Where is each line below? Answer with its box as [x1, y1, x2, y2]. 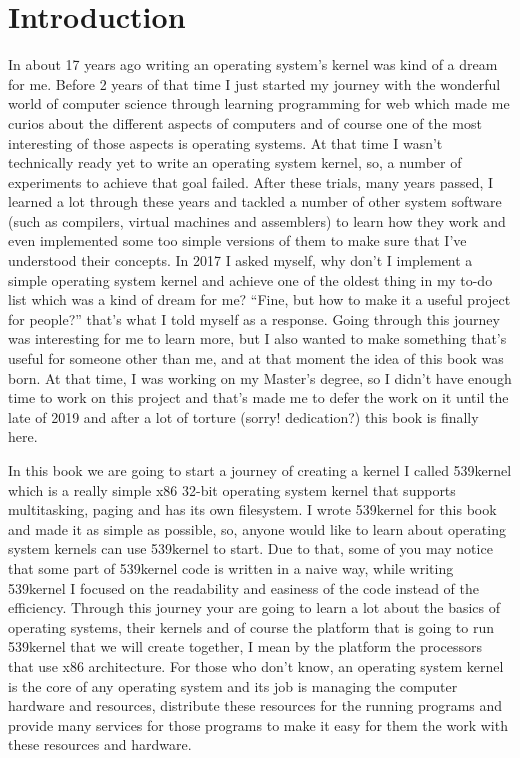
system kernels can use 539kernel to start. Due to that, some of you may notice [8, 538, 493, 559]
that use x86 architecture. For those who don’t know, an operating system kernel [8, 655, 504, 676]
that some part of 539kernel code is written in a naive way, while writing [8, 557, 454, 578]
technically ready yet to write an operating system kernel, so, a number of [8, 152, 462, 173]
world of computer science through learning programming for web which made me [8, 93, 510, 114]
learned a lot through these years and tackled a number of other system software [8, 191, 502, 212]
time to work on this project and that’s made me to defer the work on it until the [8, 387, 509, 408]
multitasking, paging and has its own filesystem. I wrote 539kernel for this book [8, 499, 497, 520]
